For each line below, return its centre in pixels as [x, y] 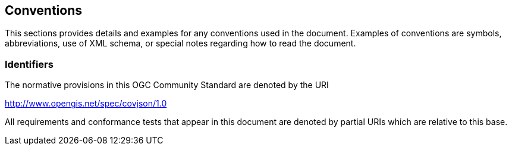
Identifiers [29, 64]
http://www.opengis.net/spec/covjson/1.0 [86, 104]
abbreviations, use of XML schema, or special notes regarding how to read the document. [180, 43]
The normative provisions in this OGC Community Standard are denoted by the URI [167, 85]
